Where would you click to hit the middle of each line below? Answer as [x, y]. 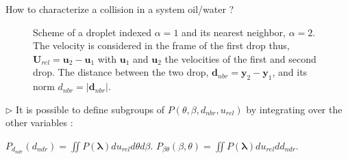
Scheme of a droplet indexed [92, 32]
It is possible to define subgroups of [90, 109]
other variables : [39, 122]
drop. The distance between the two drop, [121, 72]
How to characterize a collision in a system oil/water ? [120, 9]
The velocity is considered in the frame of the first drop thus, [161, 45]
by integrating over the [294, 109]
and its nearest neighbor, [234, 32]
